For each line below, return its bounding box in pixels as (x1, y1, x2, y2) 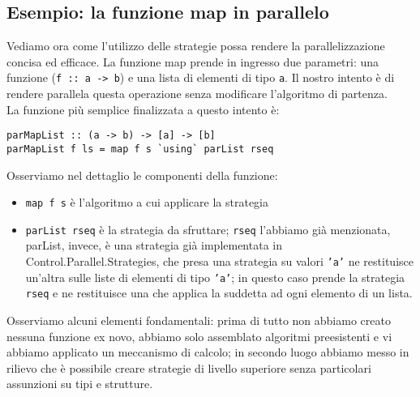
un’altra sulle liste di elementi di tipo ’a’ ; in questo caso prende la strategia (25, 268, 405, 285)
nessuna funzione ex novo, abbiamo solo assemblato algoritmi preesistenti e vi (6, 327, 392, 344)
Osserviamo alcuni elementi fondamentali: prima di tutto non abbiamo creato (6, 312, 391, 329)
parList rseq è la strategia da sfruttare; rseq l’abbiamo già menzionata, (25, 220, 391, 237)
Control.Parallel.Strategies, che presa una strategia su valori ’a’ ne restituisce (25, 253, 414, 270)
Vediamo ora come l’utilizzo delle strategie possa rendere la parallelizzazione (6, 37, 385, 54)
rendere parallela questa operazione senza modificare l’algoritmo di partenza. (6, 85, 388, 102)
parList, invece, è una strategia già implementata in (25, 237, 282, 254)
